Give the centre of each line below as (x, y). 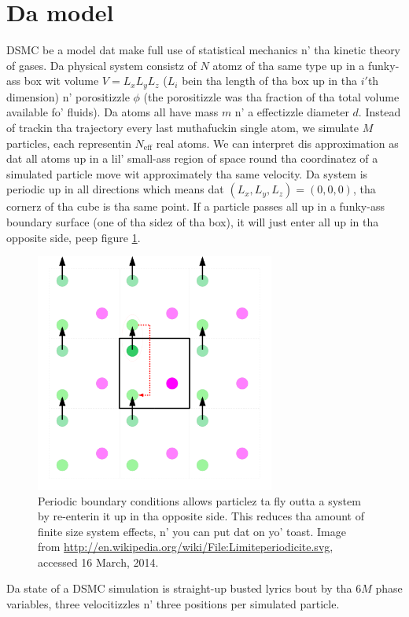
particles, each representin (69, 143)
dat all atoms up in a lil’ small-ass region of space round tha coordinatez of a (192, 158)
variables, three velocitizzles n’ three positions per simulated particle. (173, 604)
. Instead (380, 112)
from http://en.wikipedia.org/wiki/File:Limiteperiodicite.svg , (186, 547)
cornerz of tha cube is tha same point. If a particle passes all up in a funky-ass (195, 206)
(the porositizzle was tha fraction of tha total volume (271, 96)
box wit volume (61, 81)
